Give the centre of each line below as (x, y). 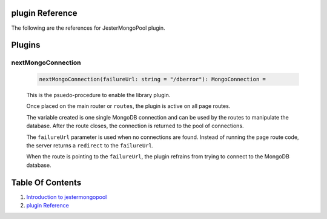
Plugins (26, 45)
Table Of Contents (46, 182)
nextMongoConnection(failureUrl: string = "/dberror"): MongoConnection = (153, 79)
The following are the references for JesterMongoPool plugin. (88, 28)
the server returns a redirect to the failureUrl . (90, 146)
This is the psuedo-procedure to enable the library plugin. (98, 95)
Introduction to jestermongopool (67, 197)
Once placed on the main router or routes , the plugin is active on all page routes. (128, 106)
